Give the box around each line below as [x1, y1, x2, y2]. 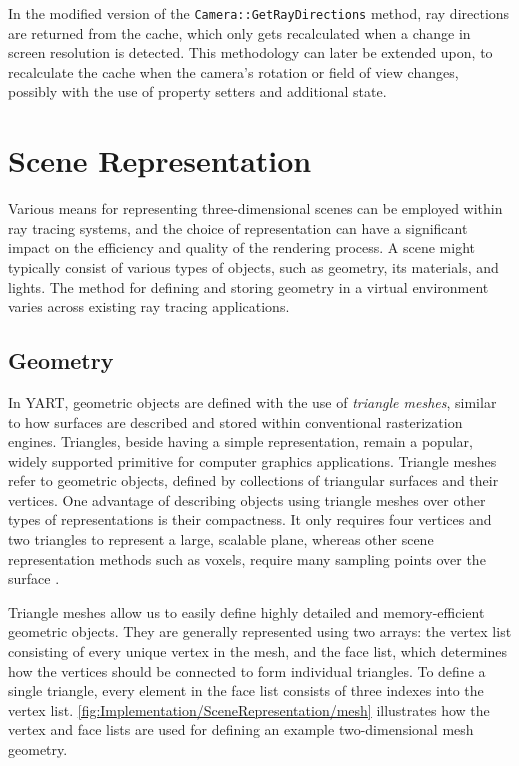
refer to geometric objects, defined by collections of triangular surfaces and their [8, 470, 499, 491]
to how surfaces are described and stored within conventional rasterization [8, 411, 463, 432]
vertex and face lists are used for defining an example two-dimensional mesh [8, 719, 474, 740]
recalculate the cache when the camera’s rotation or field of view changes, [8, 61, 459, 82]
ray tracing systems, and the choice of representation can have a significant [8, 217, 468, 238]
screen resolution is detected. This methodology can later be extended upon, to [8, 42, 493, 63]
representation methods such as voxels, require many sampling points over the [8, 548, 486, 569]
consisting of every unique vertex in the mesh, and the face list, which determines [8, 641, 508, 662]
